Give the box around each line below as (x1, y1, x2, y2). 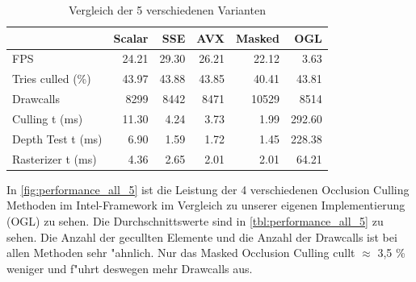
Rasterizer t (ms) (12, 150, 97, 167)
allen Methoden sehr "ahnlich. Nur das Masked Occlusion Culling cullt (6, 244, 355, 261)
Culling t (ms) (12, 110, 83, 126)
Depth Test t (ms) (12, 130, 103, 147)
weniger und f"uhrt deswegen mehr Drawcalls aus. (6, 259, 253, 276)
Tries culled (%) (12, 70, 91, 87)
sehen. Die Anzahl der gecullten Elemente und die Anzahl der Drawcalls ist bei (6, 228, 397, 245)
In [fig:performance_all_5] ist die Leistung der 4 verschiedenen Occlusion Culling (6, 180, 410, 197)
